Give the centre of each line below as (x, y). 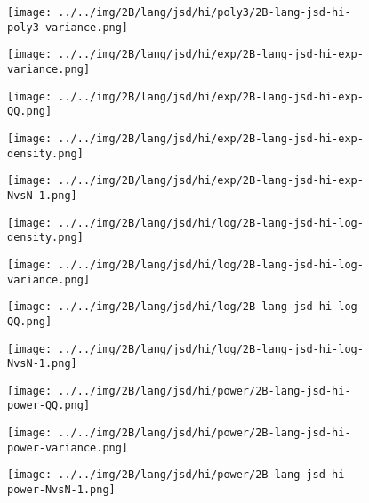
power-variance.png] (68, 447)
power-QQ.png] (49, 406)
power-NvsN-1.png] (61, 490)
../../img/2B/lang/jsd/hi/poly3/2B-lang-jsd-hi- (205, 12)
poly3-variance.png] (68, 27)
